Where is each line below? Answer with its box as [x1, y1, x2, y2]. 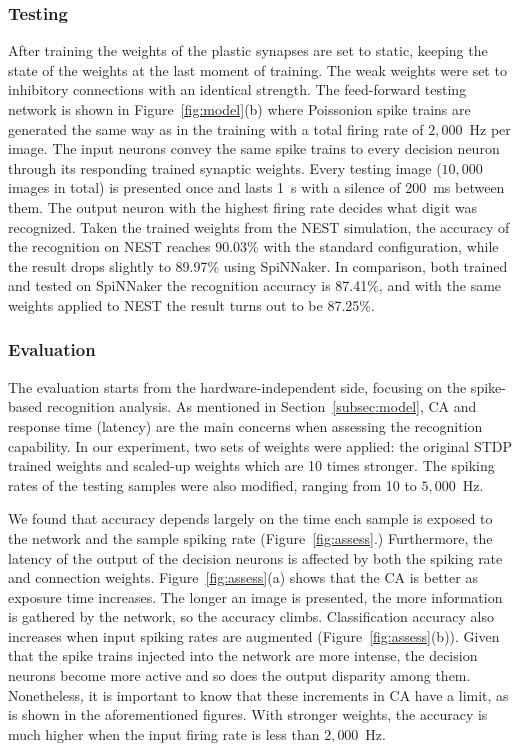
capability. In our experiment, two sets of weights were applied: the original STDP [8, 435, 512, 456]
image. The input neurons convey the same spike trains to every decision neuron [8, 138, 500, 159]
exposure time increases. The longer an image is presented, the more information [8, 586, 503, 607]
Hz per [469, 118, 511, 139]
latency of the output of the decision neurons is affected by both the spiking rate [8, 547, 503, 568]
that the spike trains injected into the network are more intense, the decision [8, 645, 478, 666]
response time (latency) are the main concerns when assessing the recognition [8, 415, 483, 436]
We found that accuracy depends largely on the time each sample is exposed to [8, 508, 493, 529]
